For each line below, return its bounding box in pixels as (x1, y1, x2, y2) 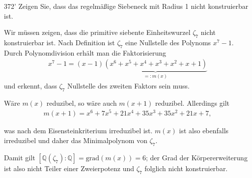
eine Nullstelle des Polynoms (125, 37, 211, 47)
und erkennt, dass (4, 80, 57, 90)
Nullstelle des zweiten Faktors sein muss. (67, 80, 190, 90)
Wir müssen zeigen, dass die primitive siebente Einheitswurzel (4, 27, 191, 37)
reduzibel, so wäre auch (46, 97, 117, 108)
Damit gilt (4, 152, 35, 162)
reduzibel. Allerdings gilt (155, 97, 230, 108)
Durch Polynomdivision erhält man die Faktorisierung (4, 47, 166, 58)
